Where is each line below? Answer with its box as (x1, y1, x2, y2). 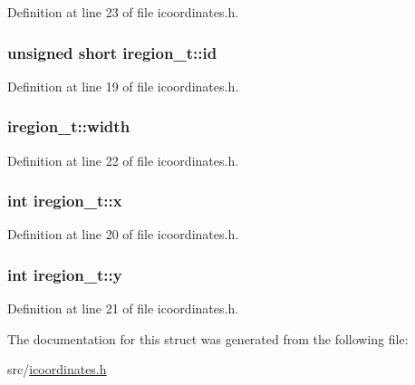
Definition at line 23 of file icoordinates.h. (7, 3, 239, 21)
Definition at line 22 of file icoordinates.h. (7, 150, 239, 169)
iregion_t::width (7, 115, 130, 138)
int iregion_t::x (7, 189, 122, 212)
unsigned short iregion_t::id (7, 41, 217, 63)
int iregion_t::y (7, 263, 122, 285)
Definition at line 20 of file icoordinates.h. (7, 225, 239, 244)
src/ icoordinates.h (7, 360, 107, 379)
